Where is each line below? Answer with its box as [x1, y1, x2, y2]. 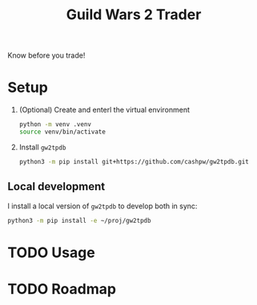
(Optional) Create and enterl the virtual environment [18, 105, 190, 115]
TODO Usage [7, 244, 95, 261]
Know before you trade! [7, 50, 86, 61]
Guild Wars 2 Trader [66, 6, 202, 24]
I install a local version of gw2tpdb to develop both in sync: [7, 201, 198, 211]
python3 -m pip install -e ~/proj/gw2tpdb [7, 216, 151, 224]
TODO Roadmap [7, 279, 117, 298]
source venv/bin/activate [18, 128, 106, 136]
